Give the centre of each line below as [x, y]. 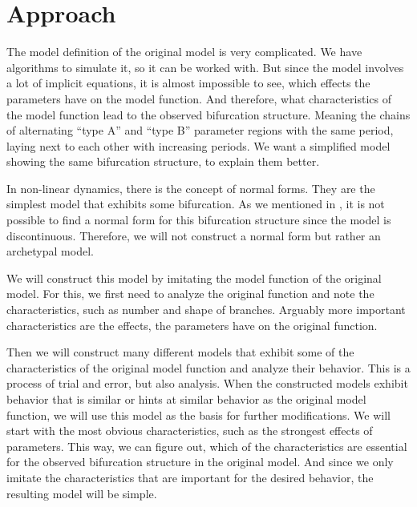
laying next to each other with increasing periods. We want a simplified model [198, 145]
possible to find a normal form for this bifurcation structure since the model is [199, 220]
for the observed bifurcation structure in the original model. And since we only [200, 462]
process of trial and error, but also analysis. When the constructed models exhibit [207, 383]
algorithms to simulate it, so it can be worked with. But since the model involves [205, 67]
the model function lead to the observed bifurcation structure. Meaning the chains [208, 114]
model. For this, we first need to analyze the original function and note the [190, 294]
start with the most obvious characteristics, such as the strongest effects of [190, 431]
